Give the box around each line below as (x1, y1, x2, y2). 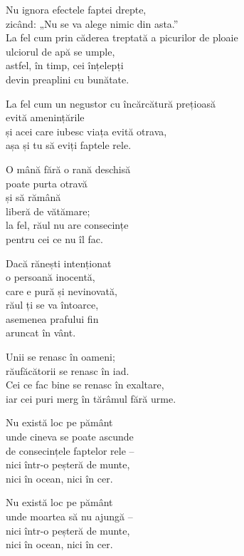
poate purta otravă (6, 175, 87, 190)
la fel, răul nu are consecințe (6, 217, 129, 232)
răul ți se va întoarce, (6, 297, 99, 312)
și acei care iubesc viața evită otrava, (6, 123, 167, 138)
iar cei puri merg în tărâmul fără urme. (6, 391, 176, 406)
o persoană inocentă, (6, 269, 95, 284)
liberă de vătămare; (6, 203, 90, 218)
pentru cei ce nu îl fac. (6, 231, 103, 246)
